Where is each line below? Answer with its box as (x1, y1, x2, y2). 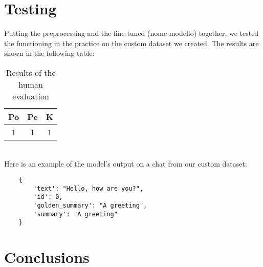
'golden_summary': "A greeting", (33, 202, 147, 210)
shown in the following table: (4, 48, 95, 58)
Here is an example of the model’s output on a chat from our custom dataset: (4, 158, 247, 169)
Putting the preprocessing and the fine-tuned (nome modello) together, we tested (4, 28, 259, 38)
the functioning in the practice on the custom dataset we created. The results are (4, 37, 259, 48)
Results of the (6, 66, 56, 78)
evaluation (12, 90, 49, 102)
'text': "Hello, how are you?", (33, 184, 144, 192)
